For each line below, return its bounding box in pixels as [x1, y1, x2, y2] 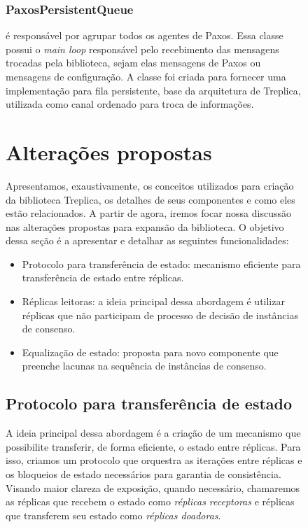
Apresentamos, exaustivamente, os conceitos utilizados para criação [6, 178, 294, 192]
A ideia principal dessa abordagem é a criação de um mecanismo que [6, 426, 301, 440]
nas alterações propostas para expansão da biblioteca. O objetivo [6, 219, 284, 234]
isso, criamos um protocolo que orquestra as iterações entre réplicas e [6, 453, 302, 468]
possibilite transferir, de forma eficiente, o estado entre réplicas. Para [6, 439, 301, 454]
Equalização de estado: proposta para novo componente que [22, 344, 279, 359]
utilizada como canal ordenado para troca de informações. [6, 97, 254, 111]
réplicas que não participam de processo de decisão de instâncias [22, 307, 298, 322]
